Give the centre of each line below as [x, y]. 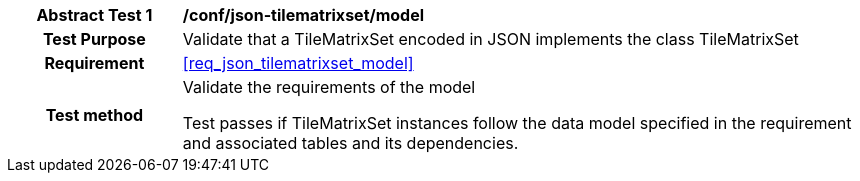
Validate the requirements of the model [329, 87]
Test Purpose [94, 39]
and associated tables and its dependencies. [350, 143]
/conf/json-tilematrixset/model [303, 15]
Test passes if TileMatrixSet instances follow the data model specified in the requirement [517, 123]
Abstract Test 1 [94, 15]
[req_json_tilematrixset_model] [298, 63]
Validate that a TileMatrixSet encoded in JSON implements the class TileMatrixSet [490, 39]
